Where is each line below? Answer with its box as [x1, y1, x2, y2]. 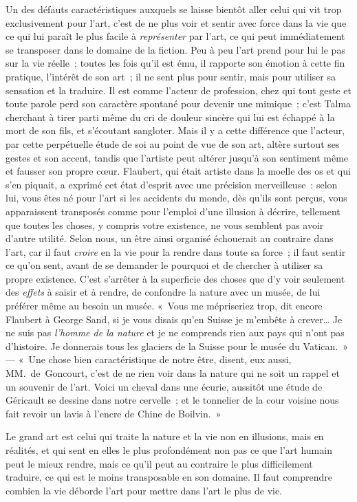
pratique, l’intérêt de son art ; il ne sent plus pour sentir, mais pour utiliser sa [6, 69, 336, 83]
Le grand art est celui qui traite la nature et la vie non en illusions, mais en [6, 429, 324, 444]
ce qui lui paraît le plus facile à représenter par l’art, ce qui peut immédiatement [6, 29, 345, 43]
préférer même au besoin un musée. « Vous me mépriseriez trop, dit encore [6, 298, 323, 313]
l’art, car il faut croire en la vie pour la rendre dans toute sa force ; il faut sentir [6, 244, 346, 259]
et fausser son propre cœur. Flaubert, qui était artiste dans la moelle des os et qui [6, 164, 351, 178]
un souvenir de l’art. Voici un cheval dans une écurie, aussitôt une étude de [6, 379, 323, 393]
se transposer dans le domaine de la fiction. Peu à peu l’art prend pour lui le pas [6, 42, 345, 56]
